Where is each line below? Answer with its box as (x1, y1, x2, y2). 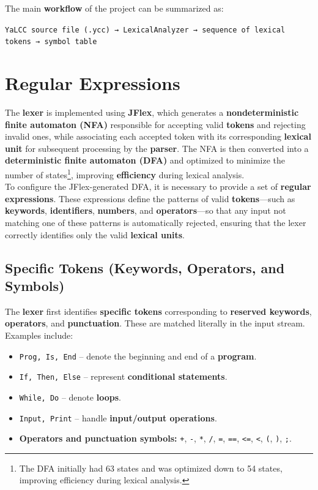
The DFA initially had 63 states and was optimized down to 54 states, (19, 461, 283, 474)
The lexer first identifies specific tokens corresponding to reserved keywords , (5, 304, 312, 317)
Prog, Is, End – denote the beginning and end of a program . (19, 349, 257, 362)
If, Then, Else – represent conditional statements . (19, 370, 227, 383)
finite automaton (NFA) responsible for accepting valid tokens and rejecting (5, 118, 306, 130)
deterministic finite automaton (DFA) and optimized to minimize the (5, 154, 286, 167)
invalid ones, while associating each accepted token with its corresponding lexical (5, 130, 311, 143)
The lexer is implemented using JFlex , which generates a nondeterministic (5, 106, 299, 119)
